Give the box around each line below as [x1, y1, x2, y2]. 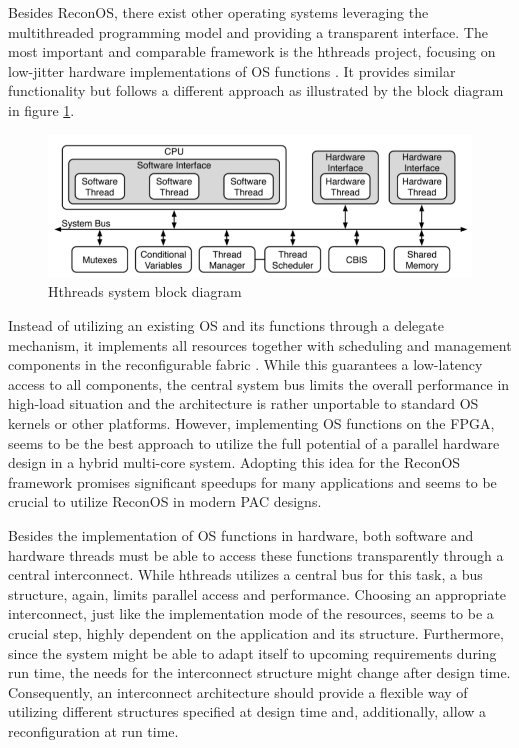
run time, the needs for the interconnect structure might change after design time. [8, 662, 511, 683]
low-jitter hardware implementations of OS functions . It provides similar [8, 60, 456, 81]
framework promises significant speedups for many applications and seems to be [8, 471, 497, 492]
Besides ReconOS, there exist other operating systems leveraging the [8, 2, 429, 22]
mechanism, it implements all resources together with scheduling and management [8, 334, 512, 355]
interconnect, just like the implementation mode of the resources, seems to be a [8, 603, 494, 624]
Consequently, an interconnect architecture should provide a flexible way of [8, 681, 468, 702]
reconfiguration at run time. [8, 720, 179, 741]
